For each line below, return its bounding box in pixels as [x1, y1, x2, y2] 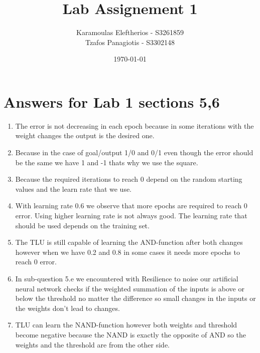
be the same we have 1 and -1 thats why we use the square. [15, 157, 198, 167]
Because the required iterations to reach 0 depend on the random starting [15, 174, 242, 184]
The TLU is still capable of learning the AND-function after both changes [15, 237, 243, 247]
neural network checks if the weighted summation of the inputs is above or [15, 283, 244, 293]
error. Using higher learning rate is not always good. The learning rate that [15, 210, 247, 220]
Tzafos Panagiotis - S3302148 [85, 37, 175, 47]
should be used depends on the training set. [15, 220, 150, 230]
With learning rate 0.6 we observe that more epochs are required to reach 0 [15, 200, 247, 211]
